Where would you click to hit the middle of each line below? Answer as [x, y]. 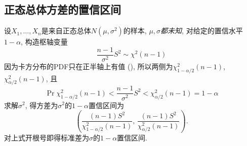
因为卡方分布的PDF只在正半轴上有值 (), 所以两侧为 [89, 66]
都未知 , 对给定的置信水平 [202, 31]
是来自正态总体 [66, 31]
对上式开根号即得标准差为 [47, 137]
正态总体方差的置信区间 [63, 9]
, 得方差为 [42, 105]
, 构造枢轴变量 [44, 42]
